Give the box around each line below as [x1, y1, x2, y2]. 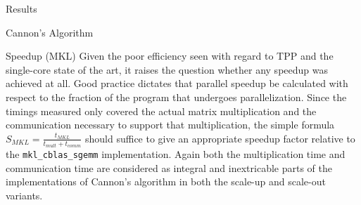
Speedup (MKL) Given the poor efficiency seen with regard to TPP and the [6, 48, 334, 63]
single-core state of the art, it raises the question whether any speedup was [6, 62, 328, 77]
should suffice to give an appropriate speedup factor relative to [85, 131, 355, 145]
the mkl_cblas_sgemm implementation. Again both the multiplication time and [6, 147, 346, 161]
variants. [6, 188, 43, 203]
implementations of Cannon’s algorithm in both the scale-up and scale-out [6, 174, 326, 189]
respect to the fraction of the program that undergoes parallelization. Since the [6, 89, 347, 104]
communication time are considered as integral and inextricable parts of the [6, 160, 332, 175]
